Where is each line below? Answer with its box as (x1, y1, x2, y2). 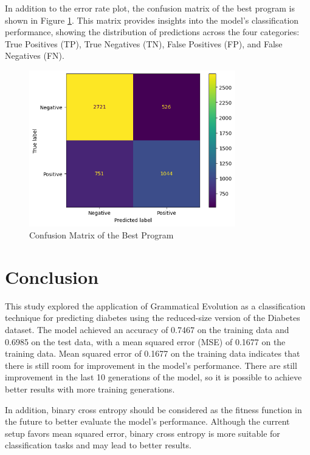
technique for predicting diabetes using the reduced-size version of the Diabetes (5, 311, 300, 324)
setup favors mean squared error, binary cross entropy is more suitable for (5, 426, 280, 439)
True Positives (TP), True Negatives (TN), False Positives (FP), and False (5, 37, 283, 50)
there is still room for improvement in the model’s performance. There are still (5, 359, 297, 371)
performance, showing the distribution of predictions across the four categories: (5, 25, 300, 38)
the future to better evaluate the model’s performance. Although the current (5, 415, 290, 428)
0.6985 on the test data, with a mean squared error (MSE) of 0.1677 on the (5, 335, 286, 348)
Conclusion (5, 264, 99, 289)
